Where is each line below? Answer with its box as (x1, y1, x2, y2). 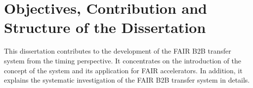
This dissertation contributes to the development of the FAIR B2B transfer (4, 46, 231, 56)
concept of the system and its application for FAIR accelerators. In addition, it (4, 65, 243, 75)
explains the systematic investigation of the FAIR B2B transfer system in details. (4, 75, 250, 85)
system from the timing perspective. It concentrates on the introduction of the (4, 55, 241, 65)
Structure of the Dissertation (4, 17, 206, 37)
